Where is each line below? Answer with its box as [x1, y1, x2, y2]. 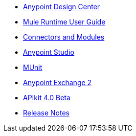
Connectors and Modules [23, 33, 105, 41]
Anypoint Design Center [23, 2, 100, 11]
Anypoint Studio [23, 48, 74, 56]
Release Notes [23, 109, 69, 117]
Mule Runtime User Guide [23, 18, 106, 26]
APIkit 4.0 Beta [23, 93, 70, 102]
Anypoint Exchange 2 [23, 78, 92, 87]
